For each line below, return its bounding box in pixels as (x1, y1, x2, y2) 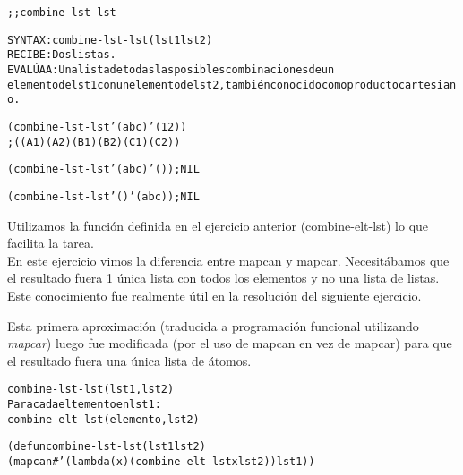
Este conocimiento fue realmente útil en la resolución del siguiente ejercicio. (7, 285, 422, 304)
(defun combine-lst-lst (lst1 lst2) (7, 440, 206, 454)
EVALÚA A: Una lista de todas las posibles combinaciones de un (7, 63, 335, 76)
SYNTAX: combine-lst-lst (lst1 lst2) (7, 33, 213, 47)
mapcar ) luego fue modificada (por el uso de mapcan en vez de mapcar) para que (7, 334, 452, 352)
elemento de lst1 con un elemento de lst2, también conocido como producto (7, 78, 399, 91)
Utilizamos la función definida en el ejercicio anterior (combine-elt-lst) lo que (7, 216, 429, 234)
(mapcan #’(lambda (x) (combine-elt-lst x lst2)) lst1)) (7, 454, 315, 468)
